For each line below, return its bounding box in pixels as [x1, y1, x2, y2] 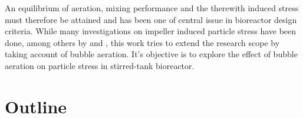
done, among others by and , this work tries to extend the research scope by [5, 36, 280, 48]
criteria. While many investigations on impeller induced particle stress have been [5, 25, 297, 37]
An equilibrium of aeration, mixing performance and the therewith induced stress [5, 2, 299, 14]
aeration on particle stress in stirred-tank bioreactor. [5, 59, 195, 71]
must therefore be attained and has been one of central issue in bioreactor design [5, 13, 297, 25]
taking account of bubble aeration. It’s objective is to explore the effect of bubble [5, 48, 298, 60]
